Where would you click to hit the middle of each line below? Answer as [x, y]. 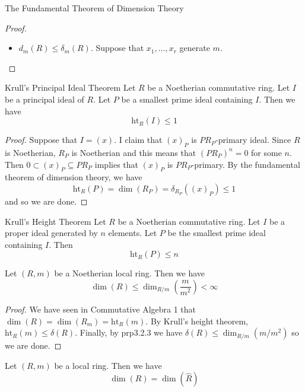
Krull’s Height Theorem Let [55, 221]
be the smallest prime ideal [217, 233]
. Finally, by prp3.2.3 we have [129, 332]
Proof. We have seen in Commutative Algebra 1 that [101, 309]
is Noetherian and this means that [134, 152]
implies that [117, 164]
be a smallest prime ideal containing [187, 99]
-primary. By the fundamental [246, 164]
